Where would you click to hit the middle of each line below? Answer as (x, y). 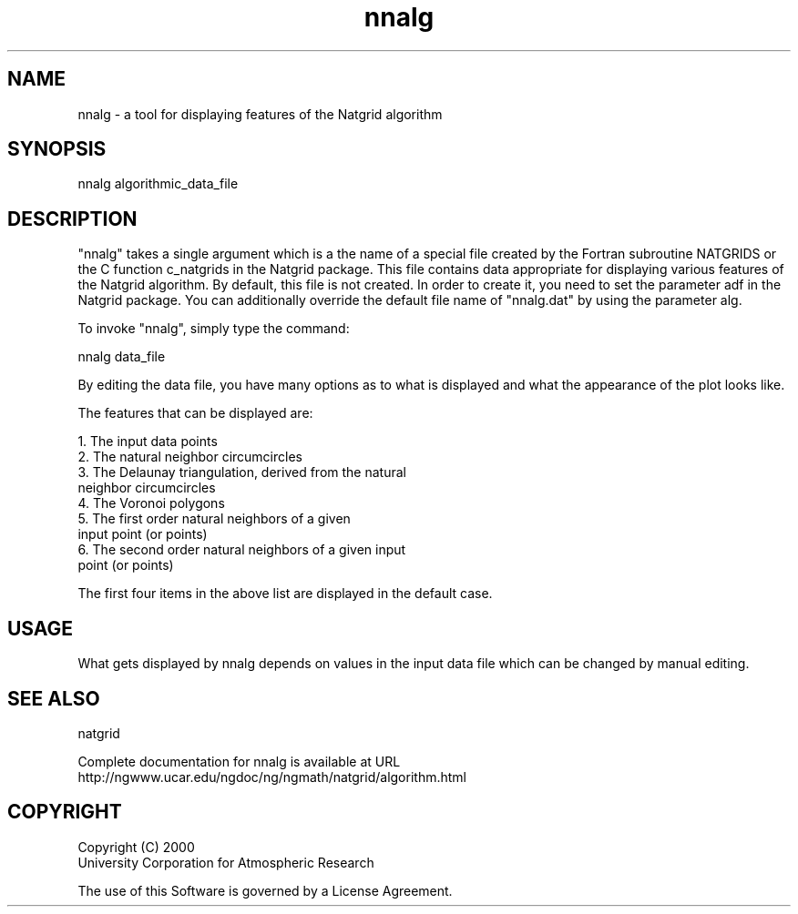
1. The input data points (148, 442)
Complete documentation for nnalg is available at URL (239, 761)
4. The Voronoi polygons (151, 503)
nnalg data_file (122, 357)
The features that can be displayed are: (195, 413)
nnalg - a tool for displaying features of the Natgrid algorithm (260, 114)
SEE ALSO (54, 698)
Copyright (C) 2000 (136, 847)
